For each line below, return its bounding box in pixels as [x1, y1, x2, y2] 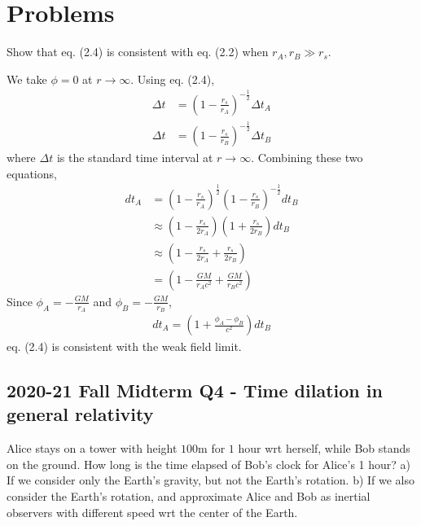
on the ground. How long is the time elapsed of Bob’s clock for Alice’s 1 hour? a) [7, 455, 411, 472]
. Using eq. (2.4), [130, 70, 215, 87]
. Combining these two [251, 149, 363, 166]
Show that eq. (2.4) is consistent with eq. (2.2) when [7, 43, 269, 60]
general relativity [7, 401, 154, 427]
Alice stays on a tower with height [7, 440, 178, 457]
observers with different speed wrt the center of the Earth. [7, 503, 298, 520]
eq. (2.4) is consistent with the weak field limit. [7, 338, 242, 355]
